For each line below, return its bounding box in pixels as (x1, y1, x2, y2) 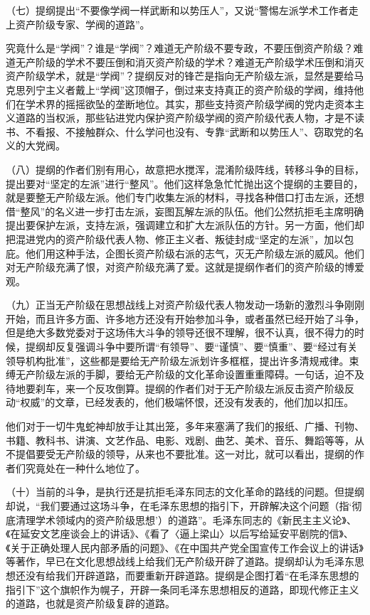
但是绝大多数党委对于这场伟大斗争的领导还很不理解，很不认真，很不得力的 (6, 325, 354, 340)
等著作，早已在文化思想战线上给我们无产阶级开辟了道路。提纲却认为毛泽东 (6, 554, 354, 569)
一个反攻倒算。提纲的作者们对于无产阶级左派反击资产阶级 (75, 380, 344, 395)
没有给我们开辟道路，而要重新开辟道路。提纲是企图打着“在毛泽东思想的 (25, 567, 359, 582)
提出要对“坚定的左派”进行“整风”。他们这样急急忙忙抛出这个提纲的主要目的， (6, 176, 364, 191)
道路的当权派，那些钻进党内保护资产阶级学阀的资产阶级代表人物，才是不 (15, 110, 354, 125)
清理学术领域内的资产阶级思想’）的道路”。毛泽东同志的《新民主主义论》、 (15, 512, 356, 527)
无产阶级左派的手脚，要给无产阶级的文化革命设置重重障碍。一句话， (15, 367, 334, 382)
